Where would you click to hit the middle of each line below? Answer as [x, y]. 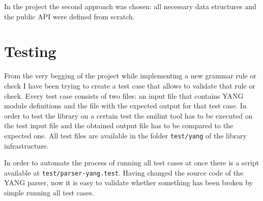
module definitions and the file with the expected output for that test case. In [125, 106]
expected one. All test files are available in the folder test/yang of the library [125, 135]
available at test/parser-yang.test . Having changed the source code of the [124, 172]
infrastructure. [26, 145]
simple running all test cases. [49, 192]
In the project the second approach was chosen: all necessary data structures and [130, 6]
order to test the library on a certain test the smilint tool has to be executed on [128, 115]
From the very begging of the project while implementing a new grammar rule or [130, 76]
